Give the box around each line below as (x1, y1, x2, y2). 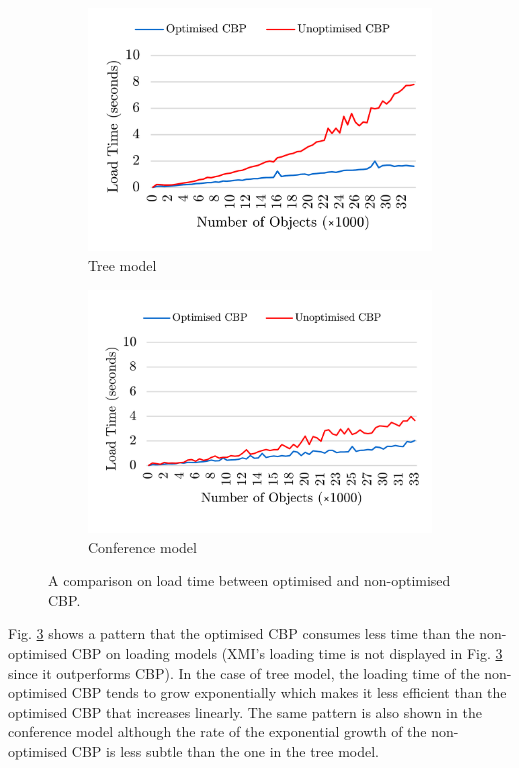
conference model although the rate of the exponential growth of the (8, 721, 427, 742)
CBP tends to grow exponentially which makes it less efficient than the (71, 682, 507, 703)
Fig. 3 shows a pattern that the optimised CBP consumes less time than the (8, 623, 475, 644)
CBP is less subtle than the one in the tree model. (71, 741, 379, 762)
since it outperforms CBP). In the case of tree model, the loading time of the (8, 662, 480, 683)
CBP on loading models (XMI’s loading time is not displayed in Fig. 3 (71, 643, 503, 664)
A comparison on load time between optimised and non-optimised (48, 570, 451, 591)
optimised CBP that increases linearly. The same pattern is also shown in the (8, 701, 482, 722)
